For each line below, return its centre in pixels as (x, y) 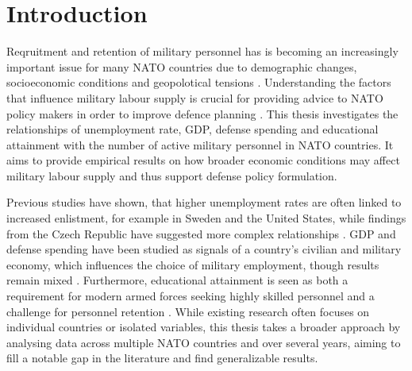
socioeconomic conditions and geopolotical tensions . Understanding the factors (199, 82)
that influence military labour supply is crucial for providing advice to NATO (195, 97)
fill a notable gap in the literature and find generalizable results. (162, 358)
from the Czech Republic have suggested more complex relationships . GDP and (201, 233)
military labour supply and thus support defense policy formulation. (172, 175)
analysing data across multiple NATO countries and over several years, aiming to (204, 342)
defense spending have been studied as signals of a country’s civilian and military (204, 249)
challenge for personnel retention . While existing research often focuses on (188, 311)
